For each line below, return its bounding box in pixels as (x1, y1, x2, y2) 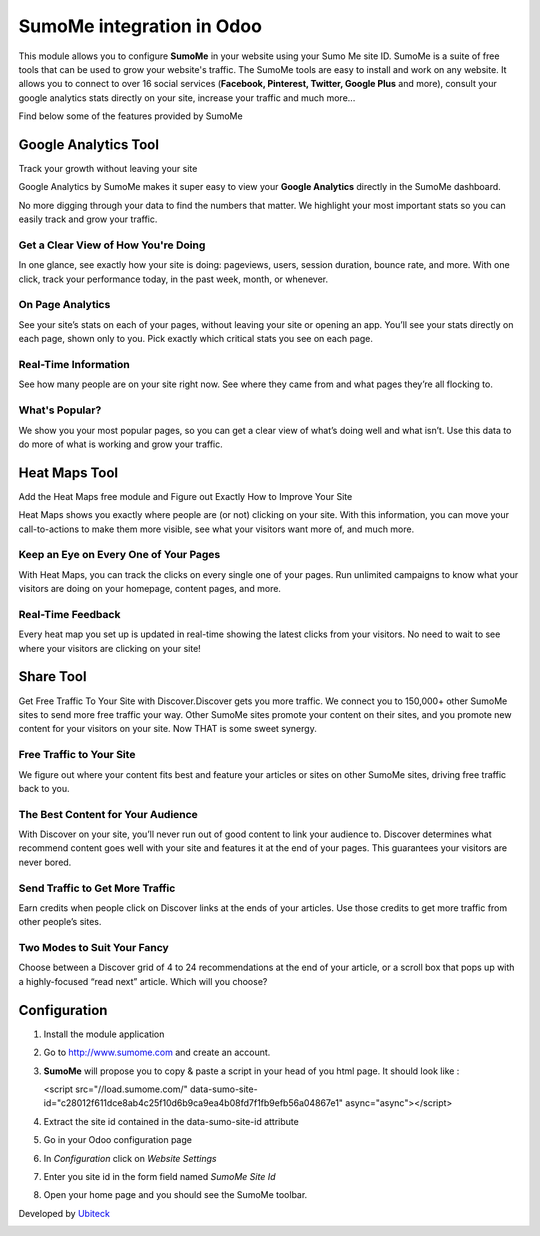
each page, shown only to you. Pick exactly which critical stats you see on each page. (18, 333, 374, 345)
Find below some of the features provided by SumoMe (18, 110, 244, 122)
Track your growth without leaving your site (18, 163, 198, 175)
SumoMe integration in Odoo (18, 15, 262, 37)
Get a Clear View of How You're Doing (18, 238, 206, 252)
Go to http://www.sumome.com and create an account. (43, 1046, 271, 1059)
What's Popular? (18, 403, 102, 417)
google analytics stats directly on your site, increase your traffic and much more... (18, 91, 356, 104)
